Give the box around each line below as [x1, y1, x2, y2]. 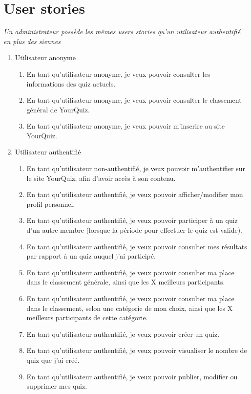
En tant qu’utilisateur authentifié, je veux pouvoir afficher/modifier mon [26, 189, 243, 199]
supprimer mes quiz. [26, 381, 87, 391]
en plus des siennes [3, 36, 61, 46]
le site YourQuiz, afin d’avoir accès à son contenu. [26, 173, 176, 183]
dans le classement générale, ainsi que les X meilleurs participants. [26, 277, 225, 287]
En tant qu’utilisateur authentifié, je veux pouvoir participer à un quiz [26, 215, 238, 225]
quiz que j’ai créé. [26, 354, 80, 365]
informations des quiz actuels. [26, 78, 116, 88]
